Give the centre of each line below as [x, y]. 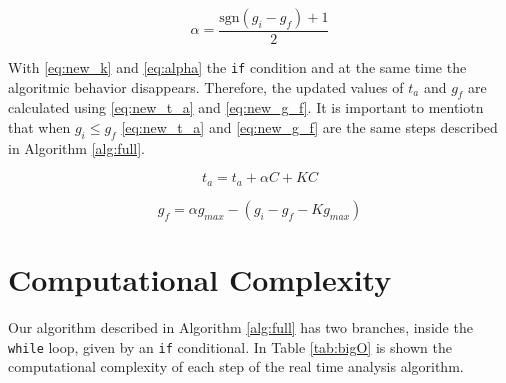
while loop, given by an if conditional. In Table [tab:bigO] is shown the [230, 346]
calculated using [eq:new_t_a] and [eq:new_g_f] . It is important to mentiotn [246, 107]
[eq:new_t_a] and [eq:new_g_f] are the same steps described [309, 127]
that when [39, 127]
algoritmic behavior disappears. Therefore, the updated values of [206, 86]
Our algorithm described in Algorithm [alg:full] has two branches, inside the [240, 327]
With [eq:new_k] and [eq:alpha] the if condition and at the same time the [237, 67]
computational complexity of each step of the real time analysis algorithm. [236, 366]
